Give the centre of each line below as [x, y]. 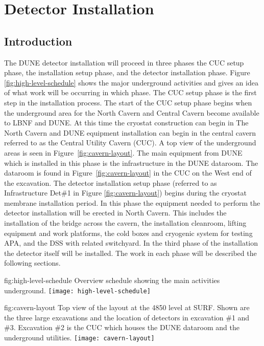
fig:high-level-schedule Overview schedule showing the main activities [112, 280]
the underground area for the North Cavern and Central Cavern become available [132, 112]
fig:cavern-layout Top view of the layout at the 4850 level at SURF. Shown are [127, 307]
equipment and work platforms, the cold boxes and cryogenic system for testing [128, 233]
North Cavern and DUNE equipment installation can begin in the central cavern [130, 132]
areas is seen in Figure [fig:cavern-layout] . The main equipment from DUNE [123, 152]
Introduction [38, 41]
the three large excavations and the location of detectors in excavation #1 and [127, 317]
